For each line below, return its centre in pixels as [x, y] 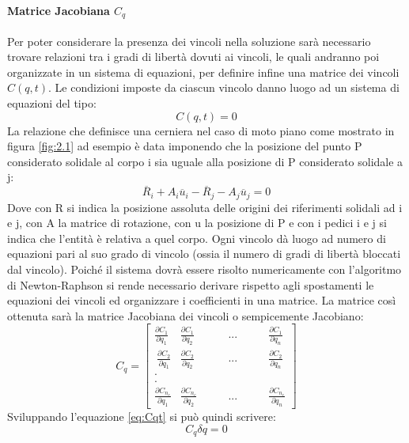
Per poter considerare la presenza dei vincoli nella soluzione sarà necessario [189, 41]
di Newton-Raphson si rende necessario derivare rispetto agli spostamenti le [191, 284]
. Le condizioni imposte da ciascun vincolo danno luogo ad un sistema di [224, 87]
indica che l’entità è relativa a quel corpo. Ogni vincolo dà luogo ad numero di [197, 238]
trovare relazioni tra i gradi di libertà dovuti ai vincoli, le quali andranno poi [193, 57]
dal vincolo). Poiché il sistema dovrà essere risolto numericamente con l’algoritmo [204, 269]
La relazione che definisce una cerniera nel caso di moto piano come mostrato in [201, 130]
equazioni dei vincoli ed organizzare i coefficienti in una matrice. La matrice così [202, 300]
